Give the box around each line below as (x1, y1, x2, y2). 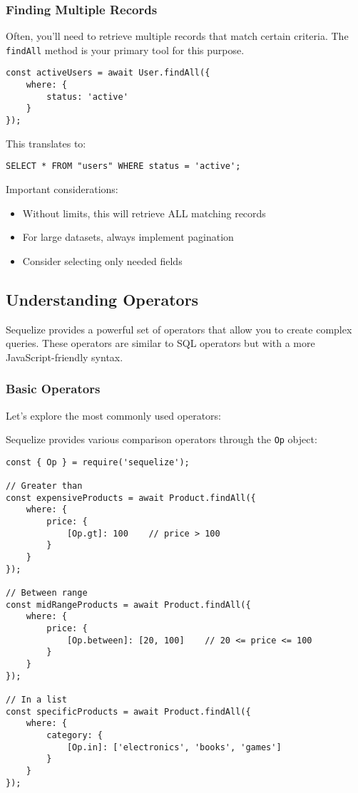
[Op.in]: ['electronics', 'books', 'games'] (66, 742, 282, 752)
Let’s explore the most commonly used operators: (6, 408, 221, 423)
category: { (46, 730, 103, 740)
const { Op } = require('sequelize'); (6, 457, 190, 467)
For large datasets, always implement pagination (22, 229, 234, 244)
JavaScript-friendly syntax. (6, 349, 123, 364)
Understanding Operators (6, 288, 199, 310)
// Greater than (6, 481, 83, 492)
